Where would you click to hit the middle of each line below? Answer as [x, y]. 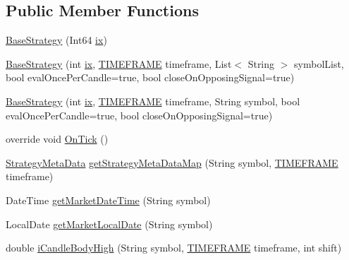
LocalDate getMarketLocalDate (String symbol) [109, 224]
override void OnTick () [57, 139]
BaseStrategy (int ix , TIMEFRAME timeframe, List [119, 63]
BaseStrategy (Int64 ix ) [56, 40]
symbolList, [319, 63]
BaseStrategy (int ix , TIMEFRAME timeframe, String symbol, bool [153, 101]
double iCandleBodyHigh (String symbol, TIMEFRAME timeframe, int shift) [174, 248]
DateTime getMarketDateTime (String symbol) [108, 200]
